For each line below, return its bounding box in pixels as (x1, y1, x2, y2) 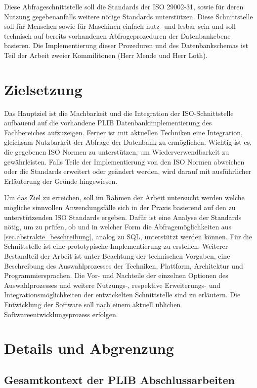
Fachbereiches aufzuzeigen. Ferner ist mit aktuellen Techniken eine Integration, (4, 127, 243, 137)
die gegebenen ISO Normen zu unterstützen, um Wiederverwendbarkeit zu (4, 147, 229, 157)
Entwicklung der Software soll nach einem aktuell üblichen (4, 299, 181, 309)
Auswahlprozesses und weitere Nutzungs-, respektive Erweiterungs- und (4, 279, 221, 290)
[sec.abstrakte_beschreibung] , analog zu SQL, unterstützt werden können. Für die (4, 231, 252, 241)
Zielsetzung (4, 79, 83, 99)
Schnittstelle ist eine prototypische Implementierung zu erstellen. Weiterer (4, 241, 228, 251)
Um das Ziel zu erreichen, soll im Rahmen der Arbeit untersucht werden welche (4, 192, 245, 203)
